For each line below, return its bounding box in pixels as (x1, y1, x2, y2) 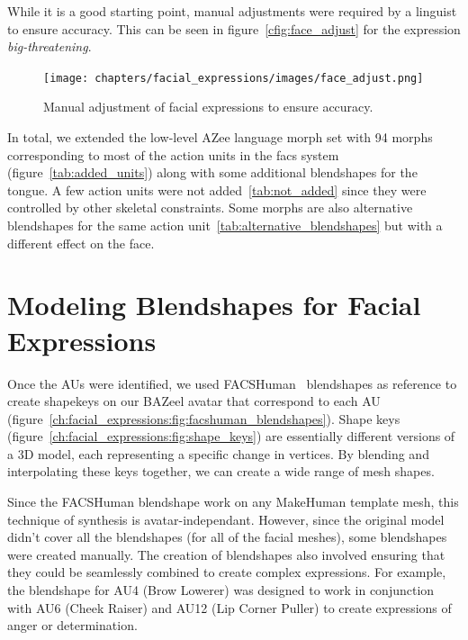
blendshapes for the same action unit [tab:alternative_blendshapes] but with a (7, 216, 443, 234)
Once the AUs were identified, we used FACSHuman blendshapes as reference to (7, 374, 457, 392)
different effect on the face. (7, 233, 155, 252)
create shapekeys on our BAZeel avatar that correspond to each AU (7, 392, 381, 410)
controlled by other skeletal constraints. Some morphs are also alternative (7, 198, 413, 217)
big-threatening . (7, 37, 92, 56)
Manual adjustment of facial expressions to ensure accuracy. (43, 97, 373, 116)
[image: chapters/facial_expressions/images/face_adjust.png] (43, 71, 424, 85)
